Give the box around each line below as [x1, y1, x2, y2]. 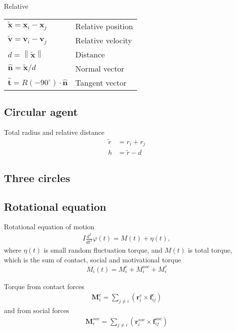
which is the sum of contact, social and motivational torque [4, 254, 181, 264]
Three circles [4, 170, 70, 185]
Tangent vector [75, 76, 127, 88]
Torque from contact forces [4, 281, 84, 291]
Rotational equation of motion [4, 221, 95, 232]
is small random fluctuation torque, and [43, 244, 162, 255]
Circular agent [4, 104, 78, 119]
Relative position [75, 20, 133, 32]
